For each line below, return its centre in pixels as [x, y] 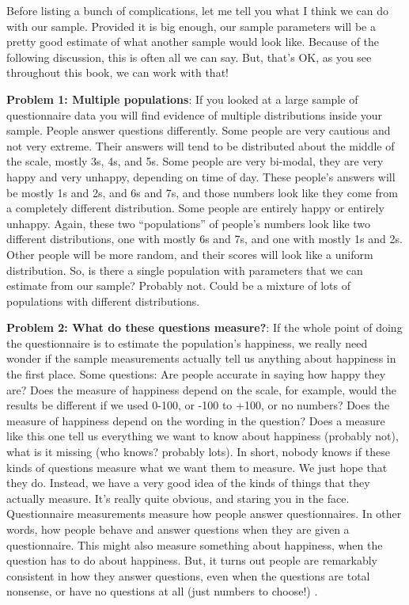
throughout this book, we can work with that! [117, 72]
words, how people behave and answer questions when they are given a [178, 529]
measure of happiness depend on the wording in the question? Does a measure [196, 420]
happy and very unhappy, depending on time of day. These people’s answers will [201, 176]
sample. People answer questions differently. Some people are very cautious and [199, 130]
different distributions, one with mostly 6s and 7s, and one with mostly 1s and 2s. [204, 239]
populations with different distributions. [103, 301]
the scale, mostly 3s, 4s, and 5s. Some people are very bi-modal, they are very [195, 161]
